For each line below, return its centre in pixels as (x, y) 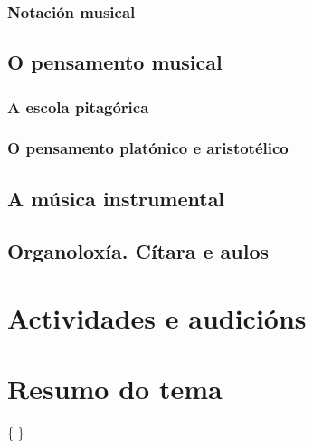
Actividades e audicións (157, 318)
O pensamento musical (115, 62)
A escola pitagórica (78, 106)
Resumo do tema (115, 389)
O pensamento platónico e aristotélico (148, 148)
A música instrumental (116, 198)
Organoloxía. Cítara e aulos (138, 251)
